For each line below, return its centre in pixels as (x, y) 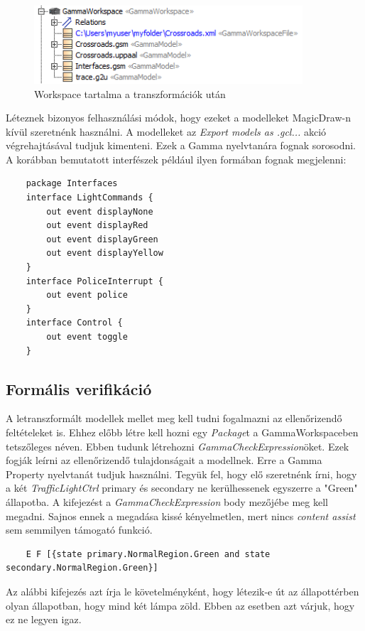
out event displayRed (97, 226)
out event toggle (87, 337)
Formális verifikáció (79, 388)
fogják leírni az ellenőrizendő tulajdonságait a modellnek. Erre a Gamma (164, 460)
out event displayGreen (102, 239)
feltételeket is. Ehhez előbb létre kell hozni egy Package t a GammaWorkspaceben (182, 432)
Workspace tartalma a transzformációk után (130, 93)
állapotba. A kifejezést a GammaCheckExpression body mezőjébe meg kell (167, 501)
